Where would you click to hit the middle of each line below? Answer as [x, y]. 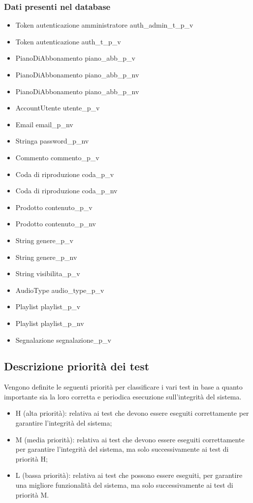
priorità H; [32, 458]
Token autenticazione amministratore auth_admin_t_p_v [104, 25]
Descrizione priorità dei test [77, 366]
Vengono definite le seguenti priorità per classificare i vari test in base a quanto [123, 387]
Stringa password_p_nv [52, 141]
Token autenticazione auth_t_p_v [68, 41]
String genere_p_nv [46, 257]
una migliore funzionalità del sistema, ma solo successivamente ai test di [124, 485]
